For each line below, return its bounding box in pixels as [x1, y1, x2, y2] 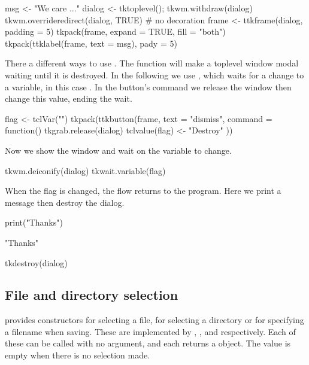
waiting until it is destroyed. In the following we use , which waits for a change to [5, 68, 304, 81]
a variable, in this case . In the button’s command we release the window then [5, 80, 292, 93]
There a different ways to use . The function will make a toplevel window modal [5, 57, 299, 69]
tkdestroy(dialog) [5, 256, 68, 269]
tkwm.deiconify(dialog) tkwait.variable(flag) [5, 164, 166, 177]
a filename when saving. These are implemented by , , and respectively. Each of [5, 325, 296, 337]
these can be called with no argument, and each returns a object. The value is [5, 337, 291, 349]
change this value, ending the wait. [5, 92, 132, 105]
